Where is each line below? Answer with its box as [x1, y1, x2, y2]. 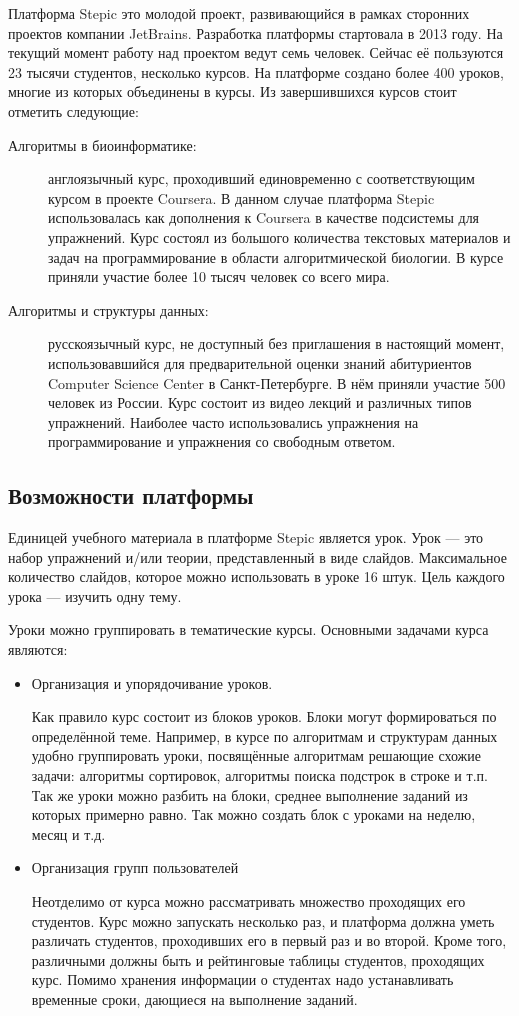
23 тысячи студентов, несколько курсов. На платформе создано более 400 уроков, [8, 61, 504, 82]
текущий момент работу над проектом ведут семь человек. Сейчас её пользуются [8, 42, 504, 63]
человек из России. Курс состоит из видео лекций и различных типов [48, 392, 472, 413]
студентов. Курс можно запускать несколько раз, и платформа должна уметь [31, 910, 495, 931]
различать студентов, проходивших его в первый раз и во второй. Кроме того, [31, 930, 507, 951]
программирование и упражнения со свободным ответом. [48, 431, 396, 452]
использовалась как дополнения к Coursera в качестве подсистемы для [48, 207, 480, 228]
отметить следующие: [8, 100, 139, 121]
